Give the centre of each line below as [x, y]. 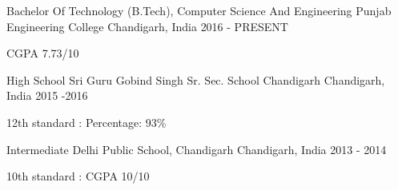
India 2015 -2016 [47, 95]
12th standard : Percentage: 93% [86, 122]
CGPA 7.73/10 [43, 53]
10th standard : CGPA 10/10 [78, 176]
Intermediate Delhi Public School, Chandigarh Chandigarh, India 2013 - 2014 [197, 149]
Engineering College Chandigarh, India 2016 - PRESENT [147, 26]
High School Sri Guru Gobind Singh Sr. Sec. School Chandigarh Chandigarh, [196, 79]
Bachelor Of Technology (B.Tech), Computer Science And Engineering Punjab [199, 10]
